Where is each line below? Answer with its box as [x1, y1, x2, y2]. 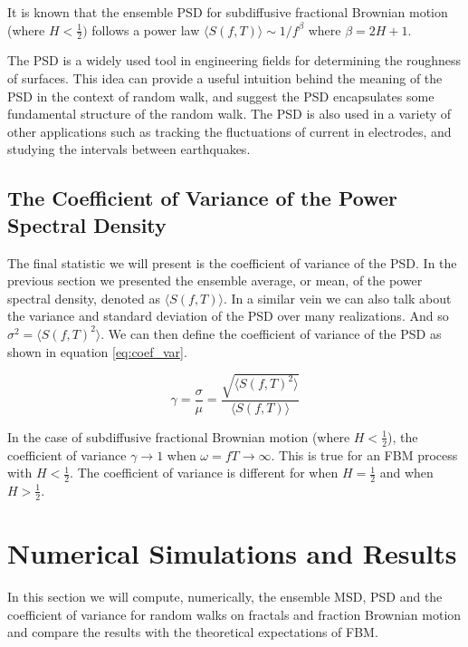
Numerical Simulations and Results [7, 534, 457, 571]
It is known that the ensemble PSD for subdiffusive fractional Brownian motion [7, 3, 448, 21]
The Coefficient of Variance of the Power [7, 184, 397, 212]
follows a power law [91, 20, 200, 39]
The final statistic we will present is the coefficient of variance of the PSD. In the [7, 253, 457, 272]
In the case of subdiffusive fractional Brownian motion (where [7, 427, 350, 446]
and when [379, 463, 434, 482]
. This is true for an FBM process [271, 445, 458, 464]
